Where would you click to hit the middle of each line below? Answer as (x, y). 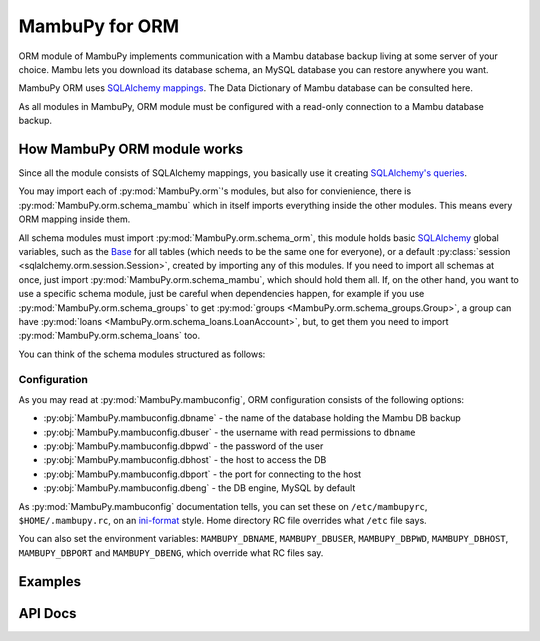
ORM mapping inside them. (74, 219)
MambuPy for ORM (99, 26)
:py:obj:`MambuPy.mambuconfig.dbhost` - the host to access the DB (185, 460)
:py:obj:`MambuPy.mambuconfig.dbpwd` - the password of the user (183, 446)
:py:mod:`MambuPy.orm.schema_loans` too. (109, 336)
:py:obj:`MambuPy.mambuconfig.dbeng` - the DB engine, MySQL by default (199, 488)
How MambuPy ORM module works (131, 148)
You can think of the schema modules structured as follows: (142, 354)
